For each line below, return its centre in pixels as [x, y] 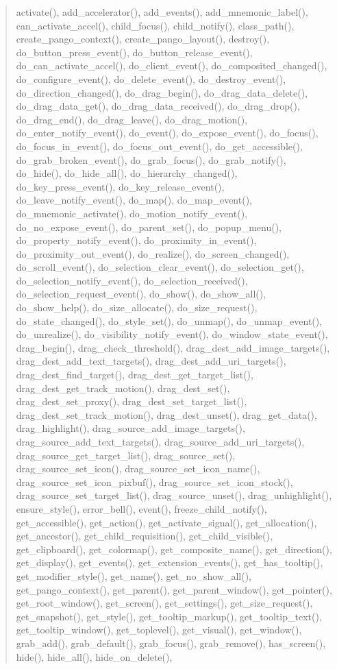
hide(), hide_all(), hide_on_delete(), [94, 656]
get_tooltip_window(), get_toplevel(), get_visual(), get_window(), [159, 630]
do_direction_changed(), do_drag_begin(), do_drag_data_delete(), [162, 92]
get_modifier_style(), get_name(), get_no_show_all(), [134, 575]
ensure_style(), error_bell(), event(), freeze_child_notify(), [141, 508]
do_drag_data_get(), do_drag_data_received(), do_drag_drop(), [158, 106]
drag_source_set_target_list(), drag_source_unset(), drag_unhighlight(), [174, 495]
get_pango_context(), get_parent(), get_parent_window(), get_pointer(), [174, 589]
